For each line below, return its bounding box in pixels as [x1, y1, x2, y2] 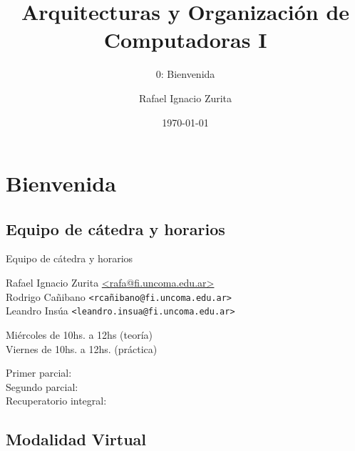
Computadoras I [103, 25, 267, 54]
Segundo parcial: [6, 379, 78, 394]
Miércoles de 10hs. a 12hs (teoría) [6, 327, 153, 342]
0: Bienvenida [155, 66, 215, 81]
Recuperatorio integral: [6, 393, 107, 408]
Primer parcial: [6, 365, 72, 380]
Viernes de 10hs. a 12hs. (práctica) [6, 341, 158, 356]
